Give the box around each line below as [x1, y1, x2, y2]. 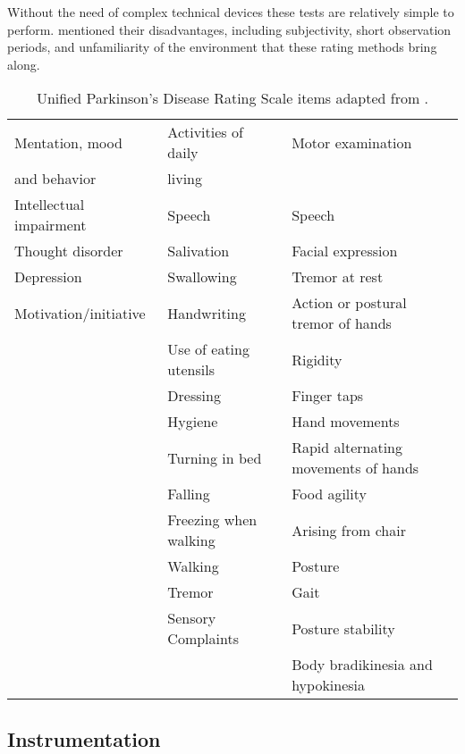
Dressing [167, 385, 221, 406]
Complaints [167, 628, 239, 649]
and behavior [14, 168, 97, 189]
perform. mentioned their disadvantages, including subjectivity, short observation [7, 20, 452, 38]
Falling [167, 483, 210, 505]
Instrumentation [7, 725, 161, 752]
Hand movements [292, 411, 400, 432]
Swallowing [167, 266, 237, 288]
